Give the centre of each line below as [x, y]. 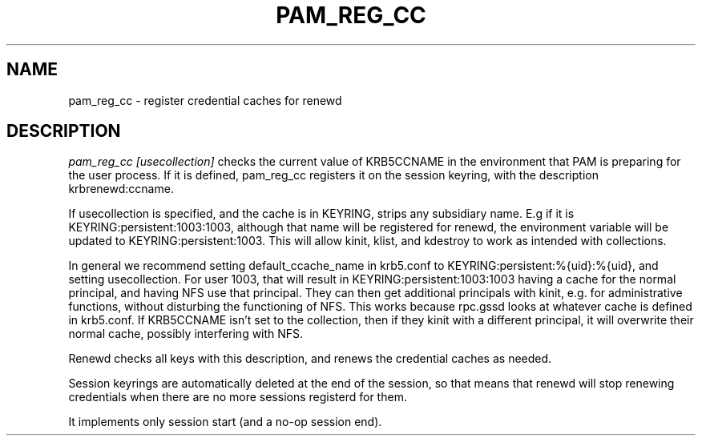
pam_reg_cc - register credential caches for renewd [205, 100]
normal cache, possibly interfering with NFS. [186, 334]
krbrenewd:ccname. [121, 189]
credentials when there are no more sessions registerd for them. [238, 397]
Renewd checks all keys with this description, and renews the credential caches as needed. [310, 359]
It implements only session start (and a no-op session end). [225, 422]
